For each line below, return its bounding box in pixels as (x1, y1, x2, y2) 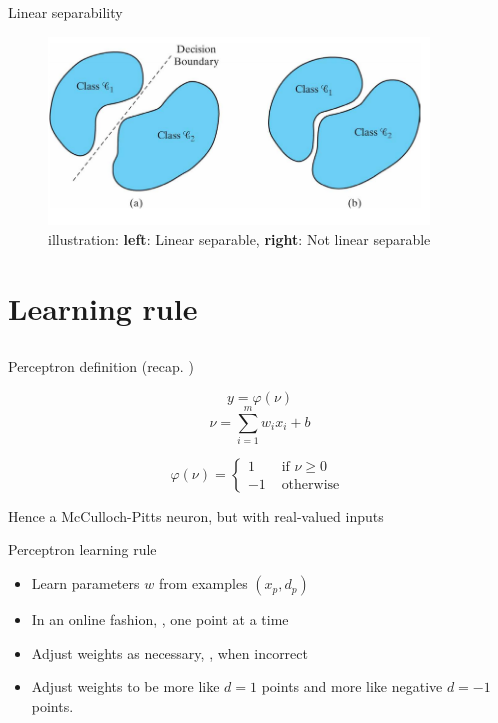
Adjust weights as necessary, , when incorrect (31, 642, 308, 663)
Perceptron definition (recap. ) (8, 356, 194, 377)
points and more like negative (261, 676, 443, 697)
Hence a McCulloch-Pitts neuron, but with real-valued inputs (8, 505, 384, 526)
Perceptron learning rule (8, 539, 157, 560)
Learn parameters (31, 573, 140, 594)
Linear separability (8, 2, 123, 22)
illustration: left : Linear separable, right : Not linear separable (48, 228, 431, 249)
